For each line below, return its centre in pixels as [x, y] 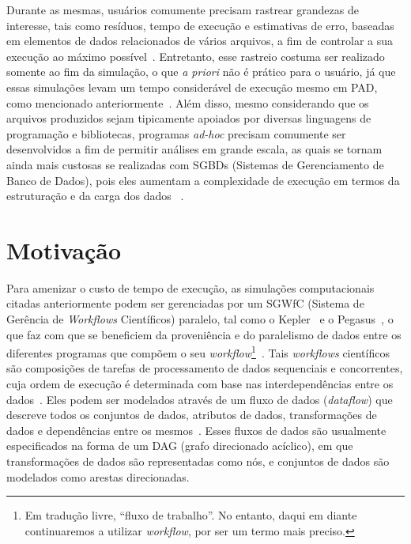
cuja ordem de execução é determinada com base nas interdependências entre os [200, 384]
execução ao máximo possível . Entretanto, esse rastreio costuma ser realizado [196, 56]
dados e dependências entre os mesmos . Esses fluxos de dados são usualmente [196, 430]
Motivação [64, 249]
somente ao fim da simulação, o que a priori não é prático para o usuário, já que [201, 72]
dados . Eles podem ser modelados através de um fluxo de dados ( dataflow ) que [200, 399]
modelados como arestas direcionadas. [98, 476]
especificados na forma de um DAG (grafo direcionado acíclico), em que [180, 446]
